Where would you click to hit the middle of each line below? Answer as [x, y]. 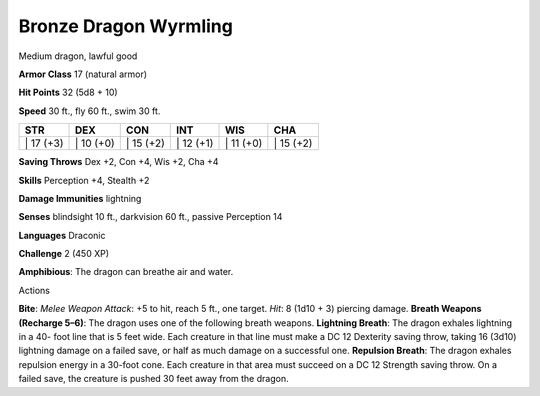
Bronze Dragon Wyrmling [126, 26]
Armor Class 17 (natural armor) [83, 74]
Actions [34, 290]
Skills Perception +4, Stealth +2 [84, 180]
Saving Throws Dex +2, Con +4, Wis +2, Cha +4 [118, 162]
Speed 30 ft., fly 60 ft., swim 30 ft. [89, 111]
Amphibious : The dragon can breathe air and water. [126, 272]
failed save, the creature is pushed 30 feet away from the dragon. [153, 379]
